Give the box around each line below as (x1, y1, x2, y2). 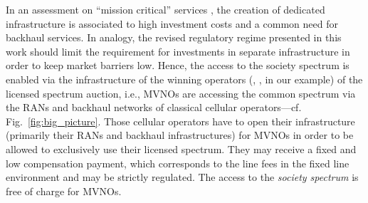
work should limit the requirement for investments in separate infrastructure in (6, 43, 350, 58)
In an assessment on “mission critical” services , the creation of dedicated (6, 2, 325, 16)
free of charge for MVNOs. (6, 183, 122, 198)
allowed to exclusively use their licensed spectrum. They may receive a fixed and (6, 141, 357, 156)
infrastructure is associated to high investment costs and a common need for (6, 16, 338, 31)
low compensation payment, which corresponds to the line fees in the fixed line (6, 155, 349, 170)
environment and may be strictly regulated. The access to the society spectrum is (6, 170, 359, 184)
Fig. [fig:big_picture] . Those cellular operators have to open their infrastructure (6, 113, 355, 128)
